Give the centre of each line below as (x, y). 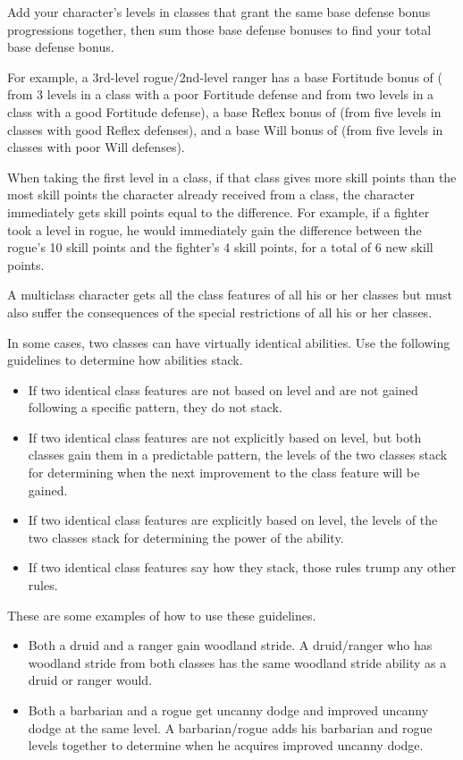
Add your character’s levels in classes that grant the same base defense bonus (219, 12)
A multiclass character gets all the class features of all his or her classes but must (230, 295)
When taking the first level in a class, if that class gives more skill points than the (232, 177)
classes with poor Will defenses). (96, 147)
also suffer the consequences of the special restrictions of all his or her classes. (220, 312)
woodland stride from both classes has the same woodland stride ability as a (237, 662)
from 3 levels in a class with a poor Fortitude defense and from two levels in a (221, 94)
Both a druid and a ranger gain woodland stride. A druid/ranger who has (230, 645)
